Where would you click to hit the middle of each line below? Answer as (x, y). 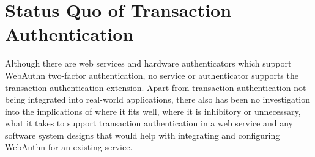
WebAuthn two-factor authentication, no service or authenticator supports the (152, 75)
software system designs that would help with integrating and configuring (143, 135)
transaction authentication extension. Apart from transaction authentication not (156, 87)
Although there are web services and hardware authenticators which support (148, 63)
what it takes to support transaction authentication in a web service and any (149, 123)
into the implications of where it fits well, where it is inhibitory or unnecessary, (153, 111)
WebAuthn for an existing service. (69, 147)
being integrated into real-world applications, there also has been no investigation (158, 99)
